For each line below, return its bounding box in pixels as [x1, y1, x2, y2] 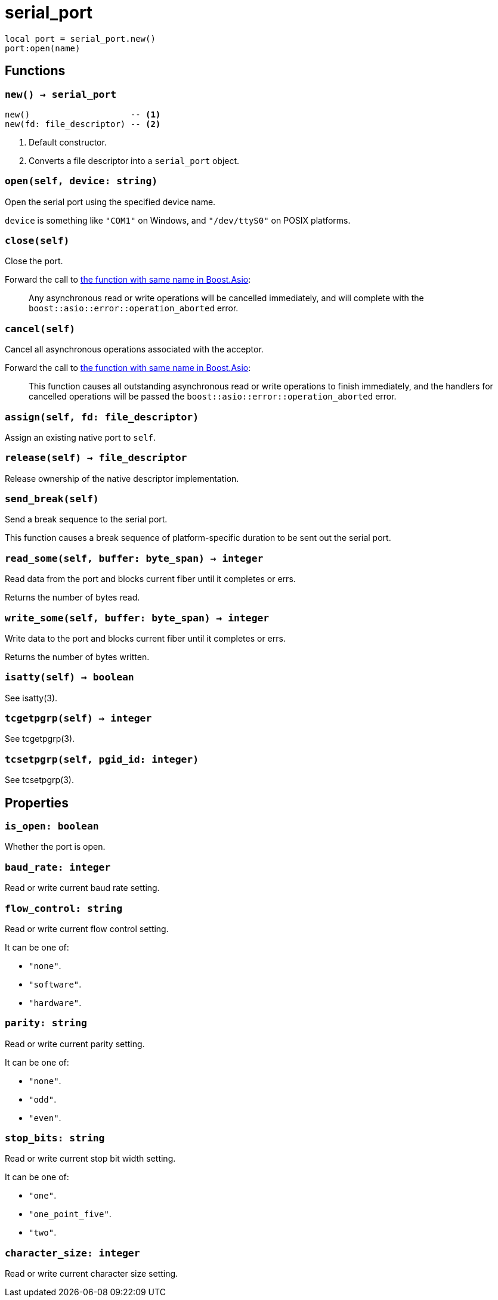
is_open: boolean [5, 821, 99, 832]
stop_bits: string [5, 1132, 105, 1144]
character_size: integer [5, 1247, 140, 1259]
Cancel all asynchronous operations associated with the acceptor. [5, 344, 264, 355]
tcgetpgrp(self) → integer [5, 713, 152, 725]
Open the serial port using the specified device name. [5, 196, 216, 207]
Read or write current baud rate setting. [5, 883, 160, 893]
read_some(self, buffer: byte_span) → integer [5, 552, 264, 564]
